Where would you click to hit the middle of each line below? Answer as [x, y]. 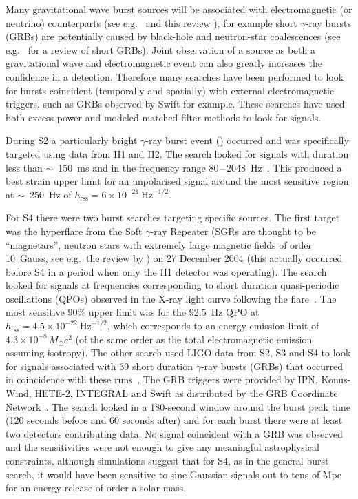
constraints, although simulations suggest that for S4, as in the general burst [167, 460]
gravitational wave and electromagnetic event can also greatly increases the [164, 63]
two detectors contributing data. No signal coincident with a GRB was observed [174, 433]
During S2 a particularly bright [72, 140]
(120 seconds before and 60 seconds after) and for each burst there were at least [174, 420]
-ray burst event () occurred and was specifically [247, 140]
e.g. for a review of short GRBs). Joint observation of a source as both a [161, 49]
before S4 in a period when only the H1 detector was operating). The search [166, 271]
